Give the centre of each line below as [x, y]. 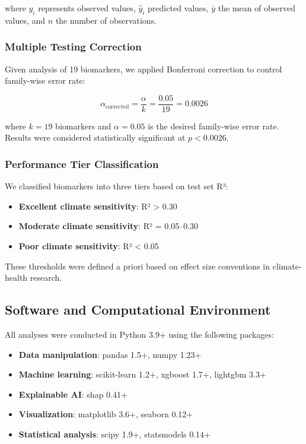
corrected [117, 107]
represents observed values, [87, 8]
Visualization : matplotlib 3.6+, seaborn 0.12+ [106, 414]
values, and [25, 20]
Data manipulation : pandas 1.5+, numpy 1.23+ [110, 354]
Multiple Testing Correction [73, 47]
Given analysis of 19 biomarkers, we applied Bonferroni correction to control [144, 69]
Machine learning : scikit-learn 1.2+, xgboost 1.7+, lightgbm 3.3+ [142, 374]
